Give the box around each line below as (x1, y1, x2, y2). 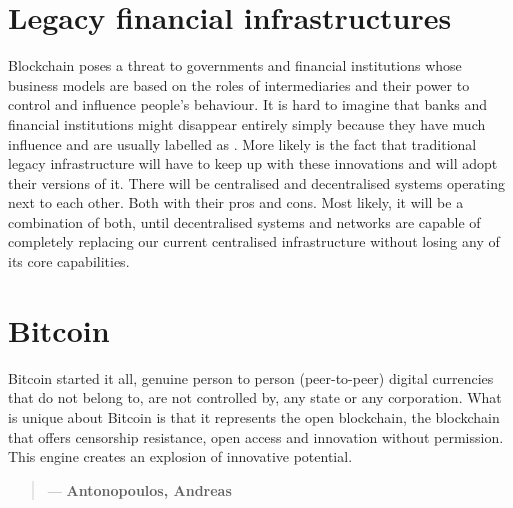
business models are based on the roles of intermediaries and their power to (8, 74, 470, 95)
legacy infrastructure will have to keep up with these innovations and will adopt (8, 153, 498, 174)
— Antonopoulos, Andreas (47, 479, 232, 500)
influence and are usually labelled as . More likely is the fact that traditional (8, 133, 477, 154)
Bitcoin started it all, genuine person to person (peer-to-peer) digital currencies (8, 367, 494, 388)
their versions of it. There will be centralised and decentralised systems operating (8, 172, 505, 193)
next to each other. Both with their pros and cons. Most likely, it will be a (8, 192, 464, 213)
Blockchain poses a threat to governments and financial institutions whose (8, 55, 462, 76)
